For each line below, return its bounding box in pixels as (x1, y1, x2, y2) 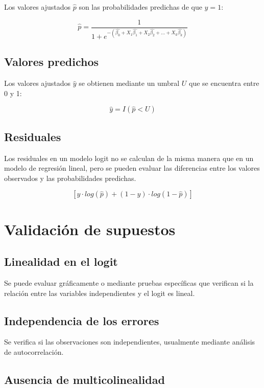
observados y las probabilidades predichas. (4, 172, 136, 183)
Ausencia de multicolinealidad (4, 371, 165, 387)
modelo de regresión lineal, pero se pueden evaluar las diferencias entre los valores (4, 163, 260, 173)
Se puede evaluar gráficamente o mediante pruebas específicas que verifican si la (4, 277, 254, 288)
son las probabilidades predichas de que (79, 2, 202, 12)
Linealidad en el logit (4, 254, 118, 269)
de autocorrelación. (4, 346, 64, 357)
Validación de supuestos (4, 218, 176, 239)
